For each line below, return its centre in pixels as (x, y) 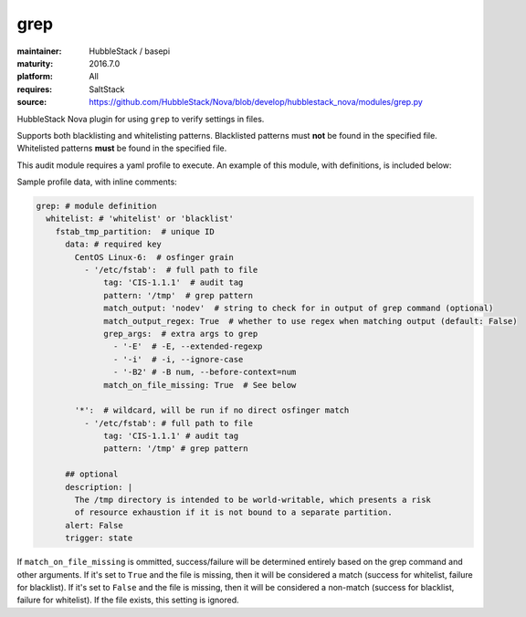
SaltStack (107, 89)
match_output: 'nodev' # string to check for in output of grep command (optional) (299, 308)
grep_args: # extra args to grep (181, 334)
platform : (35, 77)
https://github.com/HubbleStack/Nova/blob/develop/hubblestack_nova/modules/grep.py (256, 102)
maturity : (35, 63)
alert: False (94, 525)
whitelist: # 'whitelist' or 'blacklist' (140, 219)
